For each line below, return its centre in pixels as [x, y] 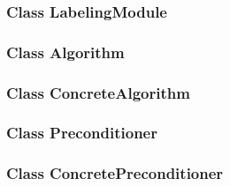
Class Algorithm [65, 52]
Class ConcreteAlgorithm [98, 92]
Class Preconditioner [82, 133]
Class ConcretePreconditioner [115, 173]
